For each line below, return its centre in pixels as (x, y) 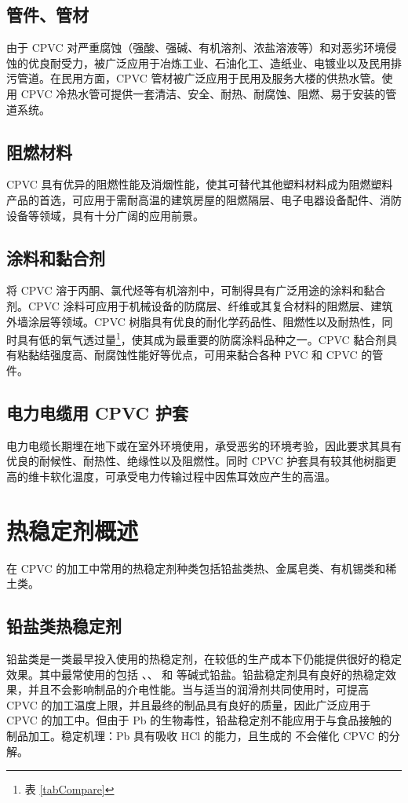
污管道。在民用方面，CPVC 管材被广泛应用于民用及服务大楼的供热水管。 (194, 78)
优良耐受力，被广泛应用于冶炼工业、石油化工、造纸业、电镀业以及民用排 (215, 62)
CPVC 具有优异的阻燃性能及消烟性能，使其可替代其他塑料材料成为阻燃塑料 (200, 184)
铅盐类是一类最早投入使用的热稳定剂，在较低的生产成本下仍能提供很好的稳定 (204, 659)
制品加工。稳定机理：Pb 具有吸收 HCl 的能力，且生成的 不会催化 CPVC (190, 736)
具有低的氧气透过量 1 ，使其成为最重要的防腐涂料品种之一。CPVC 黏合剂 (202, 338)
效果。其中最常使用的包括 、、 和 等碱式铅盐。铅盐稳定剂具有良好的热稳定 (196, 674)
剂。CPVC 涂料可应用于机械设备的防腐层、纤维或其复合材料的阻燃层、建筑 (200, 305)
